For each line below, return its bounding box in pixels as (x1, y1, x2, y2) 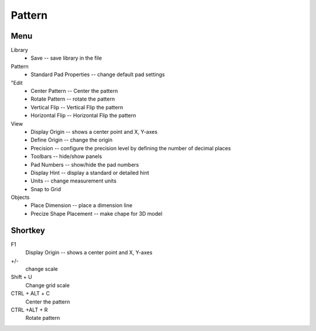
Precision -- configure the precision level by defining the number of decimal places (30, 144, 231, 151)
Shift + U (11, 274, 32, 281)
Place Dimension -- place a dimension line (30, 202, 133, 209)
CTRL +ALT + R (11, 306, 48, 313)
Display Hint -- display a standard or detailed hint (30, 169, 149, 176)
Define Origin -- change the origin (30, 136, 113, 143)
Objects (11, 194, 30, 201)
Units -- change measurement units (30, 177, 117, 184)
